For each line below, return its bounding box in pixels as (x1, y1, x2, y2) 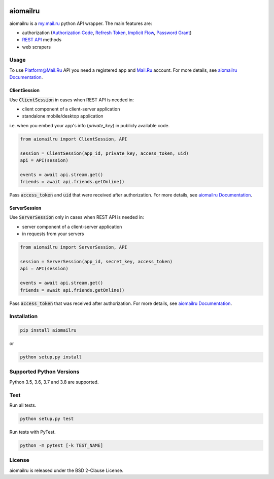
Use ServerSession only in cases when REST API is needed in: (9, 214, 144, 220)
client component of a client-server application (22, 106, 120, 112)
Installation (9, 313, 38, 320)
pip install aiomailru (20, 327, 77, 333)
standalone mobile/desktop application (22, 113, 104, 119)
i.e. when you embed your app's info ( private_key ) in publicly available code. (9, 122, 170, 128)
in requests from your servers (22, 231, 84, 237)
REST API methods (22, 37, 62, 43)
